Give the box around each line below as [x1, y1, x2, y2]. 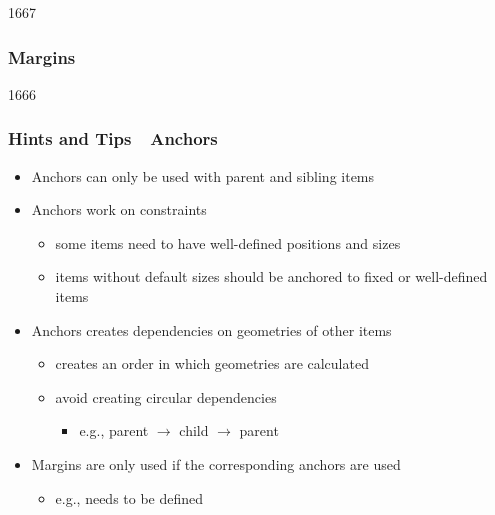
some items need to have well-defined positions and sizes [55, 232, 401, 253]
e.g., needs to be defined [55, 487, 204, 508]
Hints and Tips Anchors [8, 126, 218, 151]
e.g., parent [79, 420, 149, 441]
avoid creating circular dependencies [55, 386, 277, 407]
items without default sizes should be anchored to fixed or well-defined [55, 266, 488, 287]
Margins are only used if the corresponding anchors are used [31, 453, 401, 474]
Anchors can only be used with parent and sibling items [31, 165, 375, 186]
